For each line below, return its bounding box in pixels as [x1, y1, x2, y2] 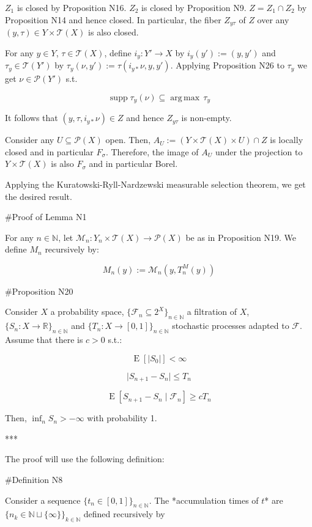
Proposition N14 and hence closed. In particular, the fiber [5, 13, 221, 26]
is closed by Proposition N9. [141, 1, 247, 13]
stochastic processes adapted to [172, 319, 289, 332]
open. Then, [105, 133, 151, 146]
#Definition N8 [5, 473, 63, 485]
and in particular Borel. [89, 157, 178, 170]
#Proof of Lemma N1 [5, 210, 87, 223]
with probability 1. [87, 411, 157, 424]
